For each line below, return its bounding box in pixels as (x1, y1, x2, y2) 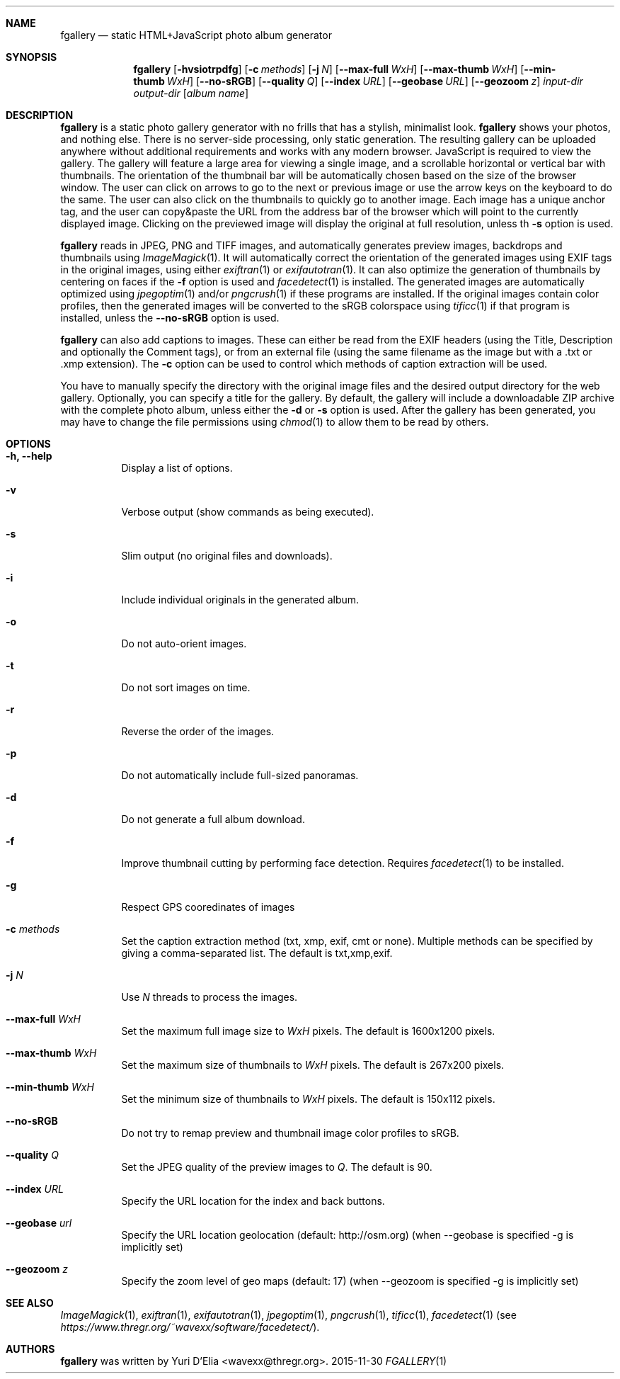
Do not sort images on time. (121, 681, 251, 693)
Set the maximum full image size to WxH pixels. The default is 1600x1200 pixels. (121, 1025, 495, 1037)
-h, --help (6, 450, 52, 462)
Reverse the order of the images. (121, 725, 275, 737)
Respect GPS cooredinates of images (121, 901, 295, 913)
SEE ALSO (6, 1297, 54, 1309)
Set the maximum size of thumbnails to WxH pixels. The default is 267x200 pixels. (121, 1059, 505, 1071)
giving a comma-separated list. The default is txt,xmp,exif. (121, 947, 393, 959)
